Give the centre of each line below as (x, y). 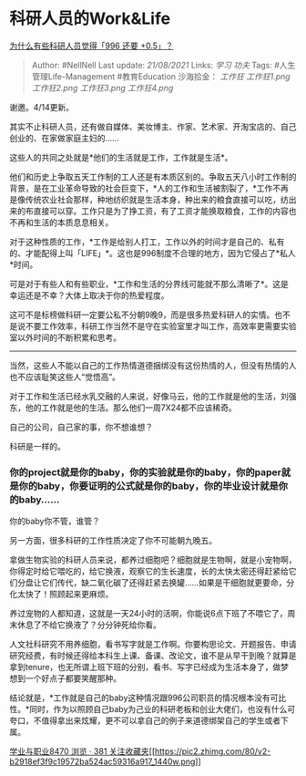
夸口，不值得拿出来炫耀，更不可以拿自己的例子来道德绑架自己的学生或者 (145, 720)
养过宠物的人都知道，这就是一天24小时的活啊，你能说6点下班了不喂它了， (149, 614)
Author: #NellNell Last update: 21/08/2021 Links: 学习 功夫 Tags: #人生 (163, 65)
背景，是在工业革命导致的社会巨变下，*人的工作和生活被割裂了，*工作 (141, 188)
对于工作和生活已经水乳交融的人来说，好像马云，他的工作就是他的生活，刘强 (153, 396)
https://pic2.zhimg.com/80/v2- (213, 751)
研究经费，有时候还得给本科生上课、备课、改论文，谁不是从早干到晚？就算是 (153, 656)
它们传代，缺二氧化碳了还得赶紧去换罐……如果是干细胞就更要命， (163, 583)
